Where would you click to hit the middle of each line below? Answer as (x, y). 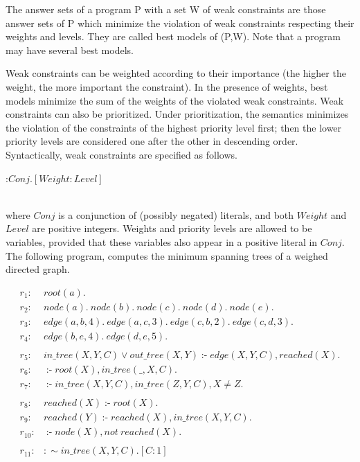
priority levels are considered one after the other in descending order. (152, 141)
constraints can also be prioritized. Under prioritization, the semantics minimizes (177, 114)
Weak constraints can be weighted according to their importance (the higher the (176, 73)
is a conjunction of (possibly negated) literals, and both (176, 214)
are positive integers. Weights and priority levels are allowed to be (172, 228)
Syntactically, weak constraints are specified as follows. (121, 154)
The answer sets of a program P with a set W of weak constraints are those (166, 9)
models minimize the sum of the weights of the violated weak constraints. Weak (175, 100)
